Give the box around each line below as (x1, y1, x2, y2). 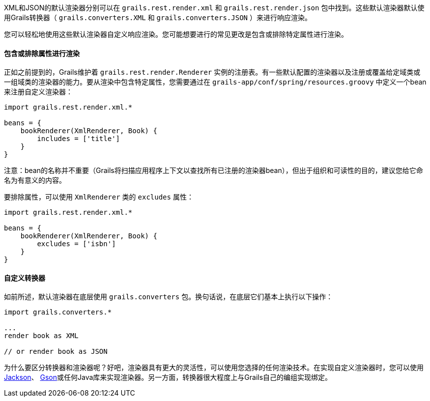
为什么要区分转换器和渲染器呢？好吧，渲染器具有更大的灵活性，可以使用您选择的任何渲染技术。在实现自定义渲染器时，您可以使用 (4, 363, 424, 372)
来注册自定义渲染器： (4, 87, 73, 96)
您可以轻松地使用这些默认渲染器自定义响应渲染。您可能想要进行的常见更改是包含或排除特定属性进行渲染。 (4, 30, 348, 38)
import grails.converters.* (4, 308, 112, 316)
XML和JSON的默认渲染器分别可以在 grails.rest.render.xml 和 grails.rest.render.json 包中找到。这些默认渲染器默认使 (4, 3, 425, 12)
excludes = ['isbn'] (37, 240, 116, 248)
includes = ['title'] (37, 135, 120, 143)
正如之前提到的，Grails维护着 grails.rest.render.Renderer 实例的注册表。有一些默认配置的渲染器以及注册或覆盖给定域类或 (4, 68, 421, 77)
